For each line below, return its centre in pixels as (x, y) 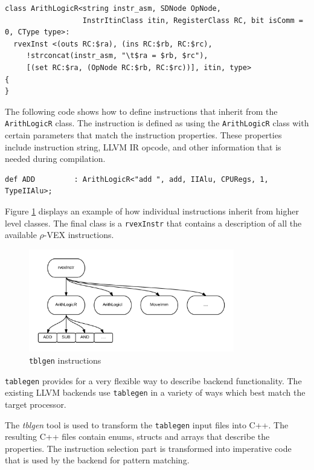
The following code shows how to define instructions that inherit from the (141, 111)
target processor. (36, 404)
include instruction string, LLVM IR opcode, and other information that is (143, 146)
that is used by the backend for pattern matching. (97, 460)
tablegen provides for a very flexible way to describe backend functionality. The (153, 380)
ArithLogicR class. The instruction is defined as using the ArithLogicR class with (157, 123)
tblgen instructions (65, 360)
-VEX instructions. (79, 235)
